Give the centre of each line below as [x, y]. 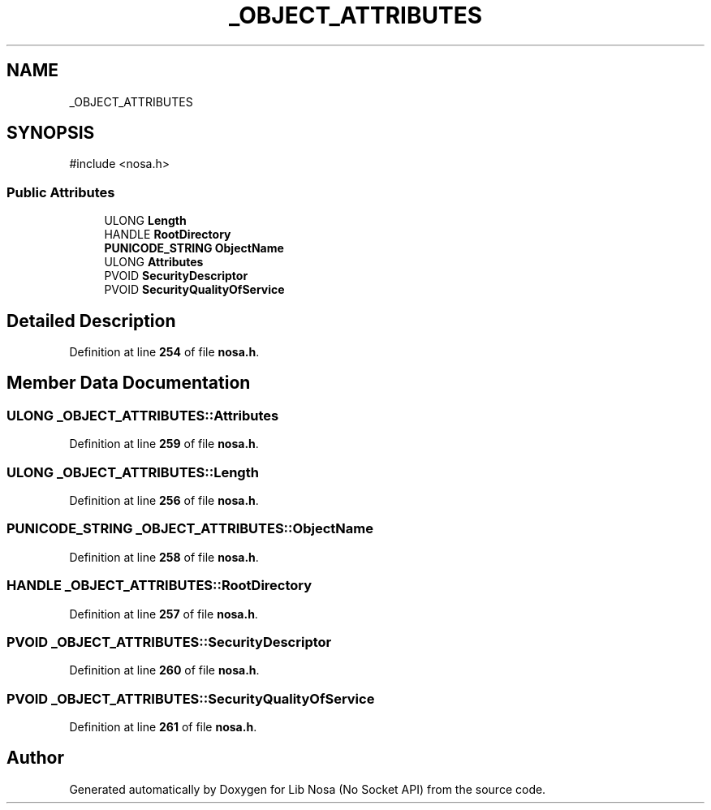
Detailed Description [91, 321]
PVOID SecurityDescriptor [176, 276]
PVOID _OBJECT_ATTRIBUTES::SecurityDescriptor [169, 642]
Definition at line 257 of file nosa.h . [164, 614]
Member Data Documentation [129, 383]
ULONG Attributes [154, 262]
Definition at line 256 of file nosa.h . [164, 500]
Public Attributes [61, 192]
